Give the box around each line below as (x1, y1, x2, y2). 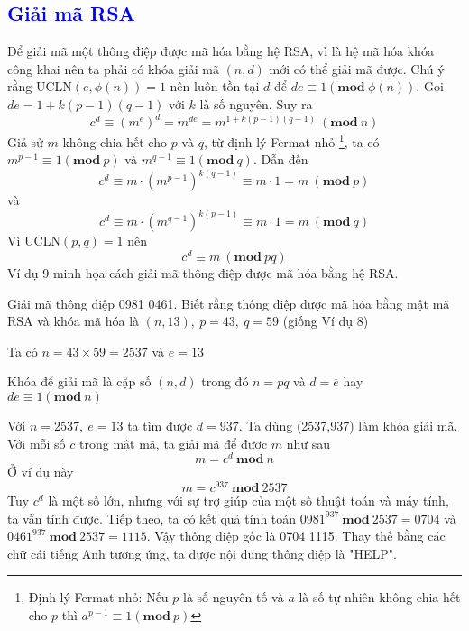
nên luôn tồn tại (170, 77, 260, 96)
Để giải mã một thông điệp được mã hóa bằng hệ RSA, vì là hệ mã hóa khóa (7, 42, 434, 60)
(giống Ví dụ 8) (282, 311, 369, 330)
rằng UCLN (7, 77, 72, 96)
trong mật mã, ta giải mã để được (79, 433, 268, 452)
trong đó (201, 372, 249, 391)
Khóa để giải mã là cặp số (7, 372, 152, 391)
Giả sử (7, 132, 43, 151)
